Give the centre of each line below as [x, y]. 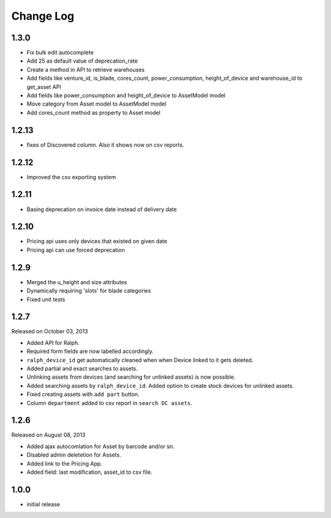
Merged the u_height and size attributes [77, 282]
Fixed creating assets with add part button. [83, 394]
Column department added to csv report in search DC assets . [109, 403]
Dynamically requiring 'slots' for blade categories [89, 291]
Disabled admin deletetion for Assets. [74, 455]
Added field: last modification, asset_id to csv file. [89, 472]
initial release [44, 504]
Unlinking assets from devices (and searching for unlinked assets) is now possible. [131, 377]
